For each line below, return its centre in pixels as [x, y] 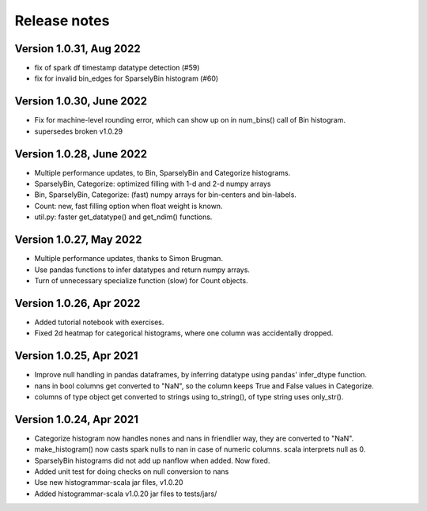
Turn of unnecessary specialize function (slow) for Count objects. [141, 280]
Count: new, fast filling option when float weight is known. [128, 206]
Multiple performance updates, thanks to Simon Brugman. [128, 259]
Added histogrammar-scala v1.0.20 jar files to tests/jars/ [126, 494]
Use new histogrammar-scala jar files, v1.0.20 [109, 483]
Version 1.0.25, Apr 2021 [76, 356]
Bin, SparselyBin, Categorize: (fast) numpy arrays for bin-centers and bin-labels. [165, 195]
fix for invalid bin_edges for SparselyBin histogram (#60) [127, 78]
